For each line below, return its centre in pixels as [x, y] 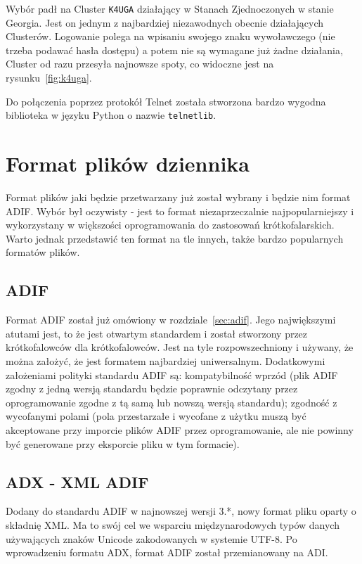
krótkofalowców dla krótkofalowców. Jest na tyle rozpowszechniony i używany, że [180, 347]
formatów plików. [43, 252]
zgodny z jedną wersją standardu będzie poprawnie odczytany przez [152, 389]
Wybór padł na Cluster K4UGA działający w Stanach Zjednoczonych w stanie [170, 8]
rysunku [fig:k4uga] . [49, 78]
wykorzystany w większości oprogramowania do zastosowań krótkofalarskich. [170, 225]
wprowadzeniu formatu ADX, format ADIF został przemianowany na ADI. [167, 552]
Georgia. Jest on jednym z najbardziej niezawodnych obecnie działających [164, 22]
